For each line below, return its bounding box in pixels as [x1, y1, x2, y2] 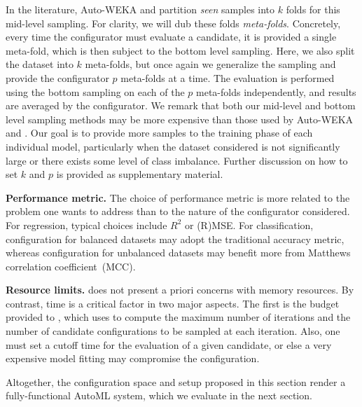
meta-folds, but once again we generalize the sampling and [85, 57, 336, 71]
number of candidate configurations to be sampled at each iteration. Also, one [6, 324, 340, 338]
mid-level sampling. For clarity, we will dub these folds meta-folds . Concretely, [6, 15, 341, 30]
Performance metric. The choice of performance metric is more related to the [6, 190, 350, 205]
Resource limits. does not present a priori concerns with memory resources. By [6, 282, 354, 297]
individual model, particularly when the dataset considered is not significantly [6, 139, 340, 153]
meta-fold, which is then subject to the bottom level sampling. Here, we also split [6, 43, 355, 57]
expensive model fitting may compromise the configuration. [6, 351, 260, 366]
